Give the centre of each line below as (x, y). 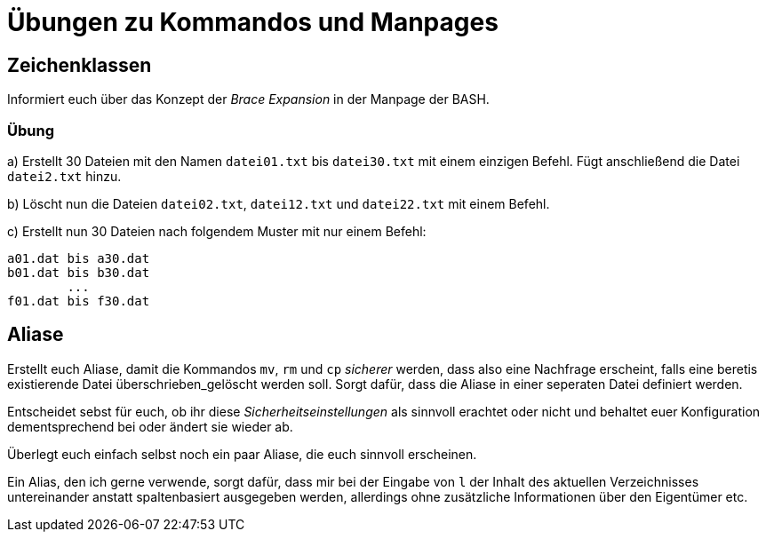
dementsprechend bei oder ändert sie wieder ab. (150, 426)
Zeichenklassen (80, 65)
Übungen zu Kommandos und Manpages (253, 22)
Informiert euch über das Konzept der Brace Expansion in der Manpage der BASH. (248, 99)
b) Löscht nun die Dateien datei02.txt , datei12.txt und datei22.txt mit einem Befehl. (279, 203)
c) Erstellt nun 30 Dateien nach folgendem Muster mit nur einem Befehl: (217, 231)
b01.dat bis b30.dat (79, 272)
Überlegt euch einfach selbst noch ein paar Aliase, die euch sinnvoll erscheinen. (242, 454)
